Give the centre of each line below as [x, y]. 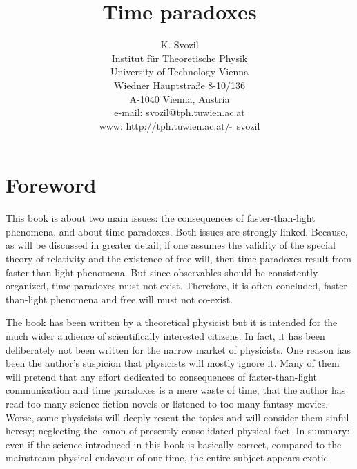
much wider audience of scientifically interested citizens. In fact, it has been [165, 335]
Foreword [51, 185]
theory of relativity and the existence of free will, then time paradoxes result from [178, 258]
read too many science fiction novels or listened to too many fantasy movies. [167, 403]
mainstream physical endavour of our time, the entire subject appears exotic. [168, 458]
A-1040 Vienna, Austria [180, 98]
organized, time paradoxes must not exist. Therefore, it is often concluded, [163, 286]
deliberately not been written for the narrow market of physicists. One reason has [178, 349]
